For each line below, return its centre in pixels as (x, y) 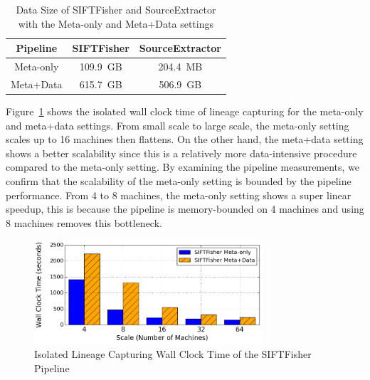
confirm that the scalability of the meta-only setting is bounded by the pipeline (179, 180)
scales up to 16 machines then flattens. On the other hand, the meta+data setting (185, 139)
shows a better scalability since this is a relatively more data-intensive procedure (181, 153)
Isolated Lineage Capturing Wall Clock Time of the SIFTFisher (173, 354)
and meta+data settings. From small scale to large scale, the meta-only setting (178, 125)
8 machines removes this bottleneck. (84, 222)
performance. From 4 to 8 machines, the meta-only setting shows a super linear (179, 195)
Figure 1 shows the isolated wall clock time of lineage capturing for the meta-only (185, 111)
